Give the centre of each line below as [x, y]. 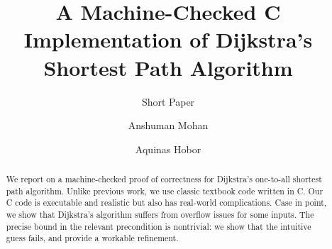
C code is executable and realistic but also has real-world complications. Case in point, [166, 203]
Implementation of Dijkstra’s [168, 39]
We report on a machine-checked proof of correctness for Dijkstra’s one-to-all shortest [164, 179]
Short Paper [168, 101]
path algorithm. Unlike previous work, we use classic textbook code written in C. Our [165, 190]
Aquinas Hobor [168, 149]
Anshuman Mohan [168, 125]
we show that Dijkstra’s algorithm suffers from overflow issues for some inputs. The [160, 215]
